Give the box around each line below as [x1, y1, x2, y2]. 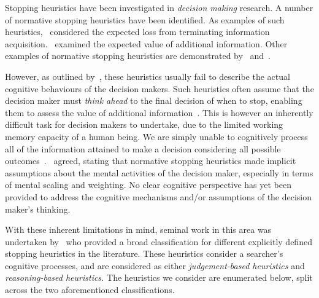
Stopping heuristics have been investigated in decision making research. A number [5, 1, 313, 14]
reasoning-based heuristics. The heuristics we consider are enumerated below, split [5, 271, 313, 284]
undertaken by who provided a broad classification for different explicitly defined [5, 235, 312, 248]
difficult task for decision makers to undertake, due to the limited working [5, 118, 283, 131]
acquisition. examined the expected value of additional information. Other [5, 37, 288, 50]
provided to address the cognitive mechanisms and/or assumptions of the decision [5, 190, 312, 203]
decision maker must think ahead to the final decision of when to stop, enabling [5, 94, 302, 107]
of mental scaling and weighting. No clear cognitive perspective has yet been [5, 178, 291, 191]
